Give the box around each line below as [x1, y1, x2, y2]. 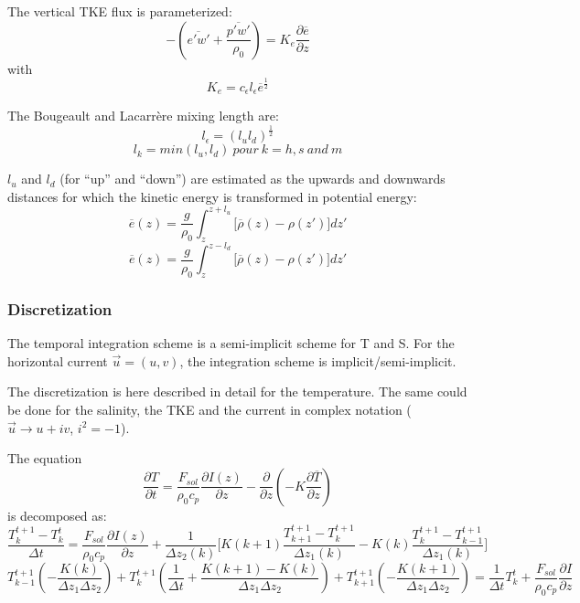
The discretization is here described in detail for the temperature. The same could [7, 382, 467, 401]
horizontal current [7, 351, 108, 370]
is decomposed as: [7, 505, 107, 524]
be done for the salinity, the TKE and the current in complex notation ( [7, 399, 412, 418]
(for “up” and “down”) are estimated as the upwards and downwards [59, 169, 446, 188]
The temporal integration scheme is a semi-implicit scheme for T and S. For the [7, 333, 455, 353]
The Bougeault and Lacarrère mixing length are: [7, 106, 279, 125]
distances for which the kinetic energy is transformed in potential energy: [7, 186, 417, 206]
